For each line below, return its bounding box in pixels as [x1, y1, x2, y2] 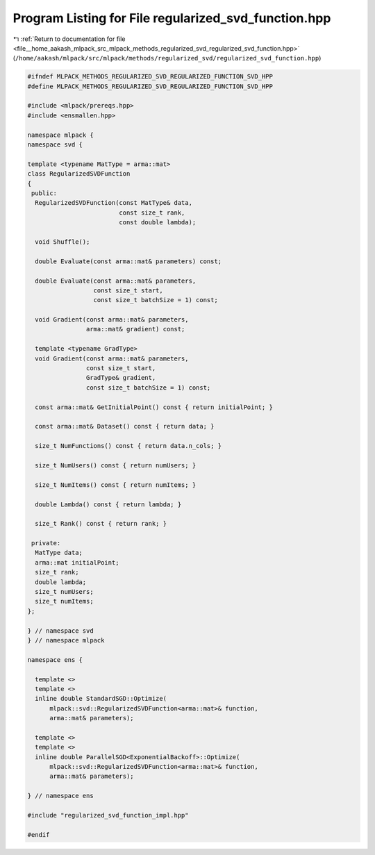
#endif [27, 831, 50, 838]
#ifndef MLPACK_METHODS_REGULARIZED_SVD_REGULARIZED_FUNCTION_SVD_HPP [27, 73, 274, 81]
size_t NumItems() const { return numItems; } [35, 481, 197, 489]
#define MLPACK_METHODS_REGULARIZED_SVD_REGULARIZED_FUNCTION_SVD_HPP [27, 82, 274, 90]
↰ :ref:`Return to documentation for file [12, 35, 126, 43]
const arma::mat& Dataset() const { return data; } [35, 422, 215, 431]
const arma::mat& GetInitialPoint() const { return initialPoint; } [35, 403, 274, 411]
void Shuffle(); [35, 238, 90, 246]
